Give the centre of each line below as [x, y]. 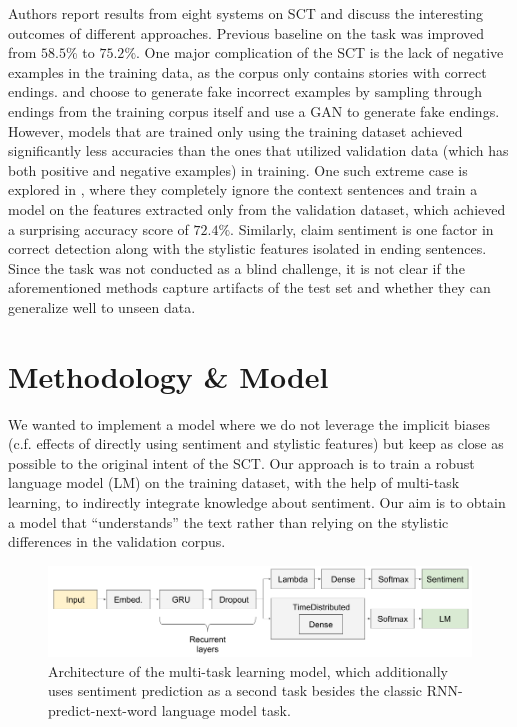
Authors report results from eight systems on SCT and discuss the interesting [246, 13]
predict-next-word [102, 709]
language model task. [226, 709]
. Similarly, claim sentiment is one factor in [362, 228]
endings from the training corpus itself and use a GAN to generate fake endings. [254, 110]
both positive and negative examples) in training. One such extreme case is [238, 169]
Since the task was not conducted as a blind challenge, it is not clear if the [236, 267]
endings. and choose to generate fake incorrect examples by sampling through [245, 91]
